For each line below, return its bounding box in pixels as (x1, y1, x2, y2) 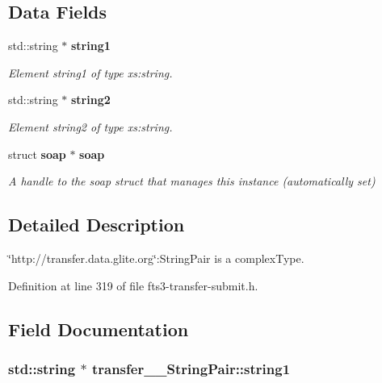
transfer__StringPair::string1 (91, 358, 291, 378)
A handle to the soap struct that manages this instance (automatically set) (8, 173, 376, 189)
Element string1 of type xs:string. (8, 64, 173, 81)
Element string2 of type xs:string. (8, 118, 173, 135)
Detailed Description (8, 212, 185, 237)
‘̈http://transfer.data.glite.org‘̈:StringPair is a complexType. (8, 249, 304, 266)
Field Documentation (8, 316, 189, 341)
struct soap (8, 145, 66, 162)
